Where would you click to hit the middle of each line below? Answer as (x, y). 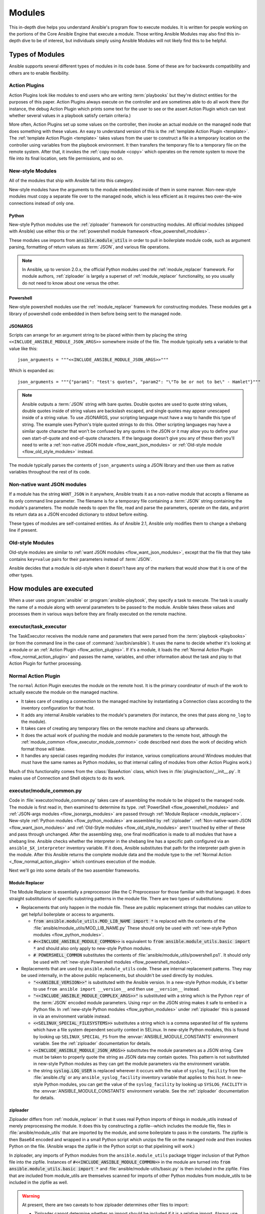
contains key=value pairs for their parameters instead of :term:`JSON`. (81, 559)
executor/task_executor (38, 626)
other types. (21, 575)
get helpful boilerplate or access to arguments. (68, 914)
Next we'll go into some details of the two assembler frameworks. (75, 870)
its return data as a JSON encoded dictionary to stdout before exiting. (78, 514)
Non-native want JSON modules (48, 484)
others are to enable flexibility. (39, 73)
